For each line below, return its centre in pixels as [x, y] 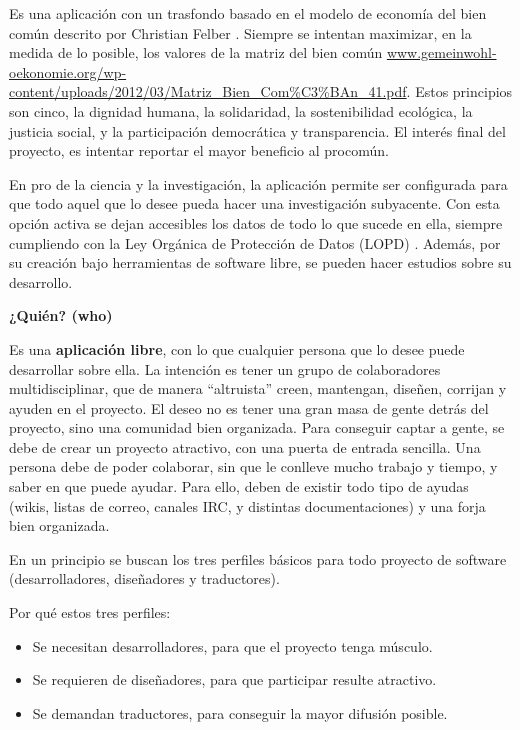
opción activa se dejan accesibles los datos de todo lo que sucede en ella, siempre [256, 222]
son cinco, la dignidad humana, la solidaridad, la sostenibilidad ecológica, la [241, 110]
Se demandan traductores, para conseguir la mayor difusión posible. [240, 712]
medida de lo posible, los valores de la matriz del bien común [196, 52]
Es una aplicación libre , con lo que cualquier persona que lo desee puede [237, 348]
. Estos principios [459, 91]
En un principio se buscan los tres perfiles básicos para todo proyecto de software [258, 558]
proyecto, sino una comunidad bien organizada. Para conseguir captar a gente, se [257, 427]
